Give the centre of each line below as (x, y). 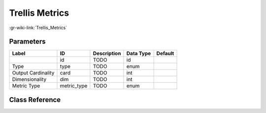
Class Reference (35, 99)
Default (165, 53)
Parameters (27, 42)
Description (107, 53)
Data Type (139, 53)
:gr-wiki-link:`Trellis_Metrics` (38, 28)
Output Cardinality (33, 73)
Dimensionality (29, 79)
